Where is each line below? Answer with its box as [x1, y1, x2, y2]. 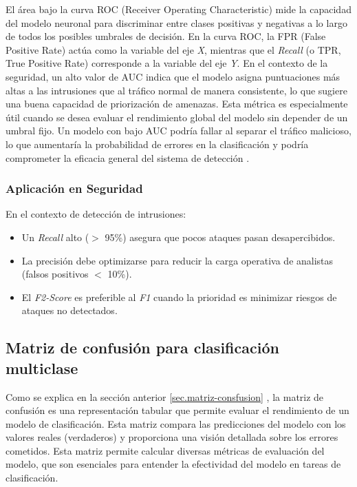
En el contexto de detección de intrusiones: [6, 207, 186, 221]
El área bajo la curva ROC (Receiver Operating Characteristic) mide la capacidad [6, 2, 351, 16]
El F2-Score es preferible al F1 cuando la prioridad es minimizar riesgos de [21, 289, 337, 304]
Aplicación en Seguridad [6, 180, 143, 197]
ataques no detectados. [21, 303, 118, 318]
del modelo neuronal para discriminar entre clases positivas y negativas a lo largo [6, 15, 347, 30]
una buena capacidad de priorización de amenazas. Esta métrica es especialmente [6, 96, 348, 111]
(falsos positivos [21, 267, 89, 281]
